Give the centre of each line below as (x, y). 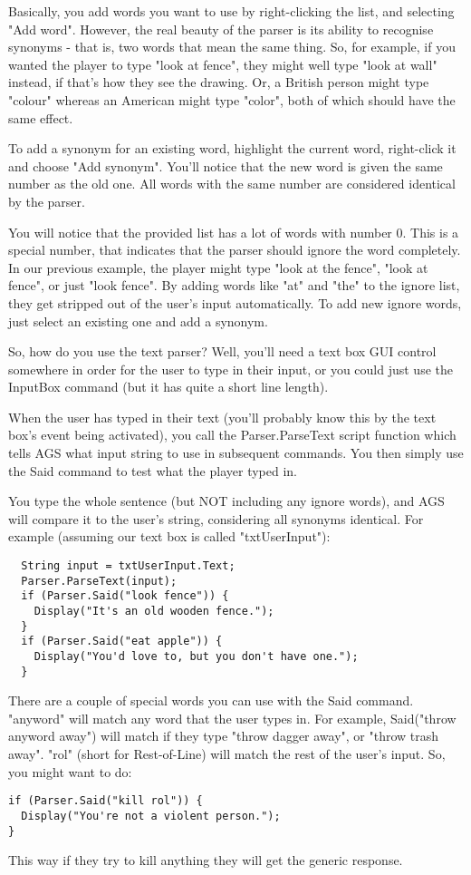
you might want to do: (70, 771)
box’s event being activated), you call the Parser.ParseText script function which (232, 435)
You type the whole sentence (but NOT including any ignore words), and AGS (226, 501)
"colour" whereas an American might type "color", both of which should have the (232, 99)
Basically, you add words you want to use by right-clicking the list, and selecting (231, 11)
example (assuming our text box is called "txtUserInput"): (169, 536)
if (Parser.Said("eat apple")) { (122, 642)
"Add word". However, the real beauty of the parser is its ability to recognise (221, 29)
